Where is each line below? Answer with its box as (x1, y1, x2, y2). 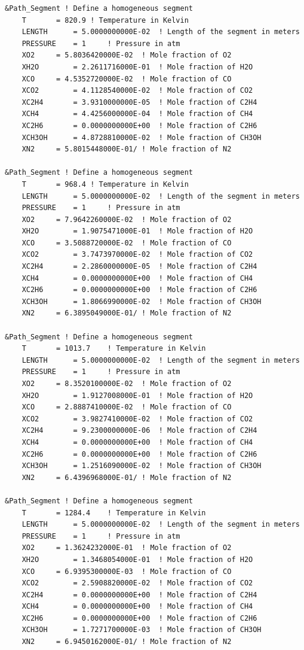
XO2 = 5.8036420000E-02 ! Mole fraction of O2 (22, 51, 232, 60)
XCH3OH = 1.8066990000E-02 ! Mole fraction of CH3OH (22, 297, 262, 306)
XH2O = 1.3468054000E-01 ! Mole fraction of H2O (22, 555, 253, 564)
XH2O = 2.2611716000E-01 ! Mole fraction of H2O (22, 62, 253, 71)
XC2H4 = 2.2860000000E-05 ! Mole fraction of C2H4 (22, 262, 257, 271)
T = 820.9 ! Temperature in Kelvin (22, 16, 189, 25)
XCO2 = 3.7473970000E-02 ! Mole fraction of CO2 (22, 250, 253, 259)
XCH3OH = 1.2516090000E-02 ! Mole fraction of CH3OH (22, 461, 262, 470)
